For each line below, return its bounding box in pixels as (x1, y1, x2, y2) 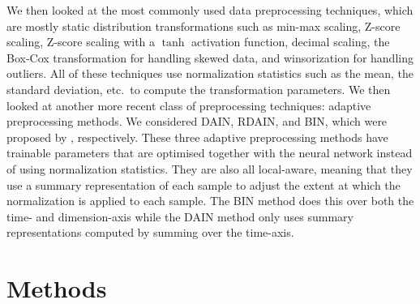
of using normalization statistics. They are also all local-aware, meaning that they (6, 160, 413, 177)
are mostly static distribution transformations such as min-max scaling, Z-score (6, 17, 401, 34)
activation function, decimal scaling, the (191, 33, 390, 50)
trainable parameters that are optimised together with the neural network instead (6, 144, 413, 161)
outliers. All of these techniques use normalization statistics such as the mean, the (6, 65, 414, 82)
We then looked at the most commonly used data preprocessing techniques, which (6, 2, 414, 18)
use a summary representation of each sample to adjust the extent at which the (6, 176, 401, 193)
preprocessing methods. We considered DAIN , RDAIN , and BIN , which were (6, 113, 388, 130)
